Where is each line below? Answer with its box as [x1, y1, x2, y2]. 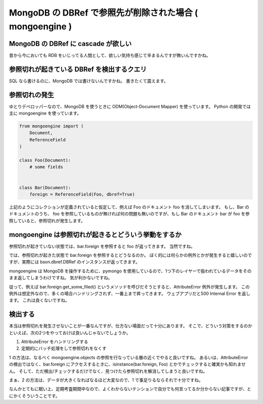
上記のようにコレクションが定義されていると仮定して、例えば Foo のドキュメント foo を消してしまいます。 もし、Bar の [9, 204, 249, 210]
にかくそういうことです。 [9, 393, 60, 399]
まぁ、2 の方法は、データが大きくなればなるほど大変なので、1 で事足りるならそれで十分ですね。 [9, 377, 203, 383]
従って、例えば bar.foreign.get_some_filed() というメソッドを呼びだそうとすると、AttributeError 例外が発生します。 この [9, 284, 250, 289]
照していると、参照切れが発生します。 [9, 217, 85, 224]
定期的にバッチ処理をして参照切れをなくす [21, 346, 107, 351]
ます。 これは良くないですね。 [9, 297, 70, 303]
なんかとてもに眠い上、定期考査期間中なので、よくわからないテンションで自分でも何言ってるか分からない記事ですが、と [9, 386, 252, 392]
